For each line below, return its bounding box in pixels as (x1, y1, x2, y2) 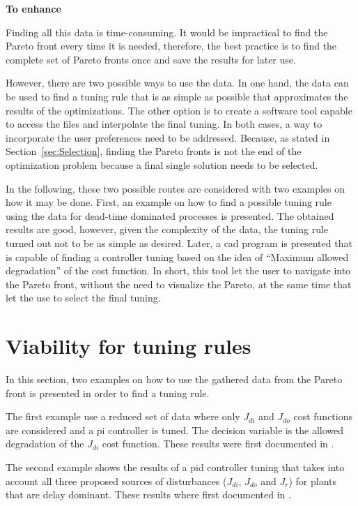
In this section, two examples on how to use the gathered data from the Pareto (6, 372, 343, 386)
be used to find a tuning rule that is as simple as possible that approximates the (6, 89, 348, 103)
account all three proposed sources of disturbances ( (6, 473, 227, 488)
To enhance (6, 1, 61, 15)
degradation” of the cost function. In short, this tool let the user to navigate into (6, 263, 351, 278)
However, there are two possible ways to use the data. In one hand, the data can (6, 75, 349, 90)
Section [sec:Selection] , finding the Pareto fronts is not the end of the (6, 144, 302, 158)
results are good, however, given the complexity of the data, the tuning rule (6, 222, 329, 237)
